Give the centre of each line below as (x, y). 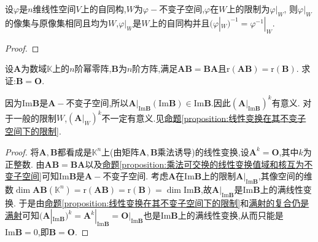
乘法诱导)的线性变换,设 (203, 151)
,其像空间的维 (285, 176)
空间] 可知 (40, 176)
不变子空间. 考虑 (135, 176)
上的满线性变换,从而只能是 (231, 215)
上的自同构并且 (180, 22)
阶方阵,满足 (155, 68)
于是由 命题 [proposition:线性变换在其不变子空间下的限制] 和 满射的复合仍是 (164, 202)
